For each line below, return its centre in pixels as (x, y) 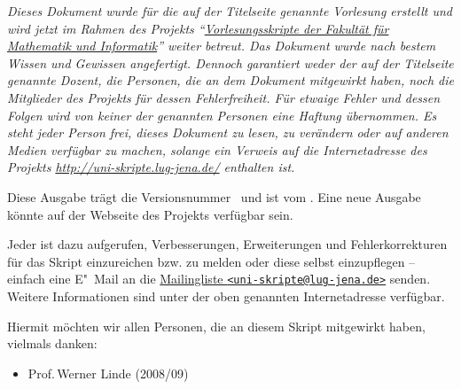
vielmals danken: (52, 343)
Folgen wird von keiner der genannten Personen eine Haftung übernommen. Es (222, 115)
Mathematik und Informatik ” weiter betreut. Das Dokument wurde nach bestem (222, 46)
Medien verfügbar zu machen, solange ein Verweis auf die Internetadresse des (217, 149)
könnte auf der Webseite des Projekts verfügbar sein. (150, 214)
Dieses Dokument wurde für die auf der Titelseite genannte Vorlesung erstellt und (230, 11)
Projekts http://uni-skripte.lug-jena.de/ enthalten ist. (151, 167)
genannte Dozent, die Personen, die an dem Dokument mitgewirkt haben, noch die (230, 80)
